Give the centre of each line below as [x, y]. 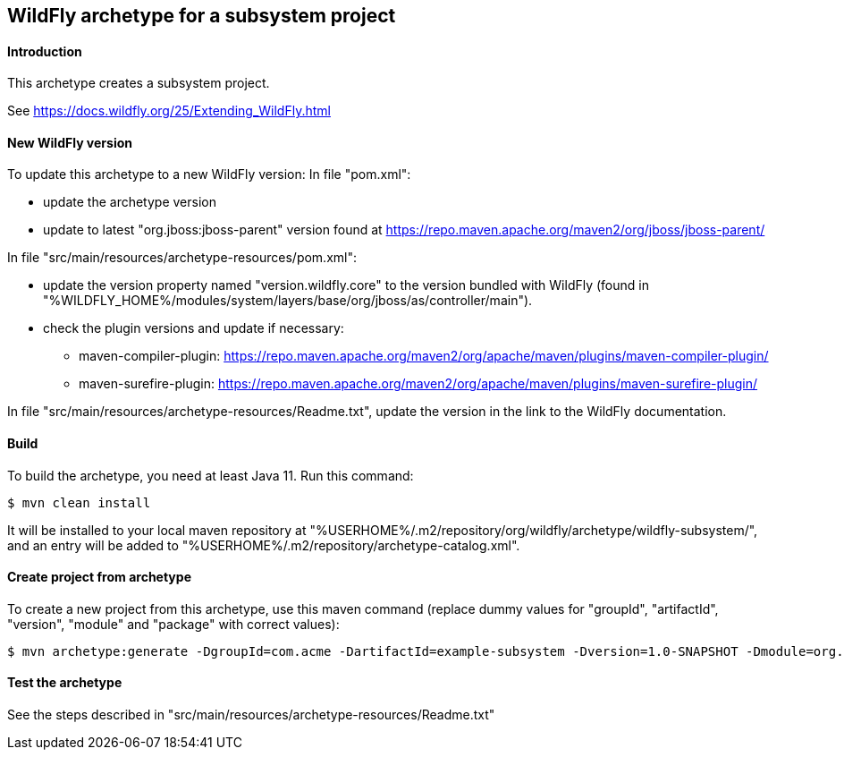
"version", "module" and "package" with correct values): [173, 624]
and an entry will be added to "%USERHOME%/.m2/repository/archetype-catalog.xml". [264, 545]
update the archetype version [130, 202]
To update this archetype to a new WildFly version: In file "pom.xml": [209, 174]
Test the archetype [65, 683]
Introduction [45, 51]
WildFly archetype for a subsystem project [202, 16]
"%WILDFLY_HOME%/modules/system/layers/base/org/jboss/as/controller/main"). [288, 301]
